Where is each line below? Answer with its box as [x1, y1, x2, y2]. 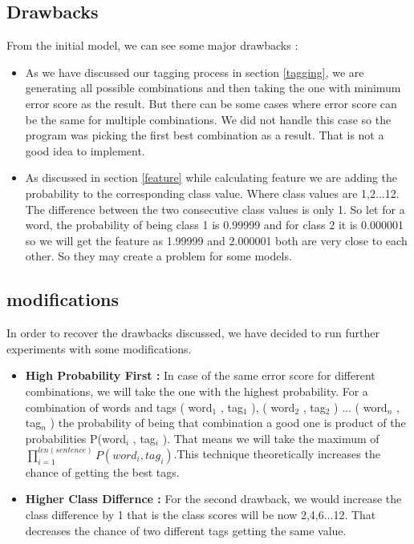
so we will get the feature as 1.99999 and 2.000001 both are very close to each [25, 232, 408, 248]
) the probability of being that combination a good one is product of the [50, 414, 406, 431]
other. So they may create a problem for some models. [25, 248, 292, 264]
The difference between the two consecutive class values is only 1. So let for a [25, 200, 405, 217]
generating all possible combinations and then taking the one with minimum [25, 79, 401, 96]
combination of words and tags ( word [25, 398, 213, 415]
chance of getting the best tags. [25, 463, 180, 480]
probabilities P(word [25, 429, 127, 446]
